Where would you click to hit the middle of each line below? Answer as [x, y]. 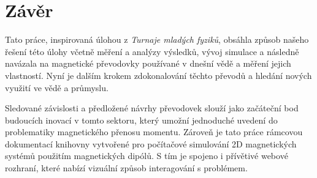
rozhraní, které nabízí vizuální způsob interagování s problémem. [126, 168]
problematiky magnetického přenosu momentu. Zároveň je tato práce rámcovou [154, 132]
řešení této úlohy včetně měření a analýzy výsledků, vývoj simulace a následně [152, 51]
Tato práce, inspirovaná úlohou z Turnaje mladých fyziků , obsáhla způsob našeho [157, 39]
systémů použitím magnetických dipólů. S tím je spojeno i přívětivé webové [147, 156]
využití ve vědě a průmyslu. [57, 87]
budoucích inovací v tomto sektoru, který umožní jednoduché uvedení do [141, 120]
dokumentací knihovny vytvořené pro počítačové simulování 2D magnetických [151, 143]
